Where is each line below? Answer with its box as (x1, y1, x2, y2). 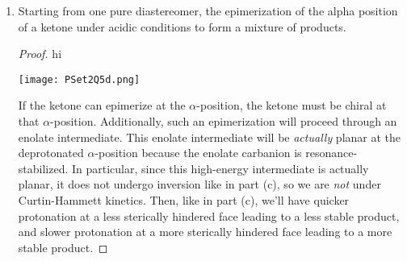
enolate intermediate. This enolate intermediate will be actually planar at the (18, 128, 401, 145)
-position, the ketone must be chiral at (196, 97, 387, 114)
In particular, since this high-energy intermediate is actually (71, 159, 369, 176)
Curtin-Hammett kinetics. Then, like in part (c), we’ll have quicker (18, 192, 350, 208)
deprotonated (18, 144, 84, 161)
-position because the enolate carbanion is (94, 144, 302, 161)
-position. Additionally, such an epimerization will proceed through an (50, 113, 397, 130)
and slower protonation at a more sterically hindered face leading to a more (18, 223, 392, 240)
